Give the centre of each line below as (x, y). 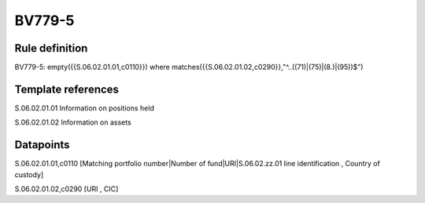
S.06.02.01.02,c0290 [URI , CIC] (67, 189)
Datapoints (42, 145)
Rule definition (51, 48)
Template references (67, 89)
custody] (29, 174)
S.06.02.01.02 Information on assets (73, 122)
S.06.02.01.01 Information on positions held (85, 108)
